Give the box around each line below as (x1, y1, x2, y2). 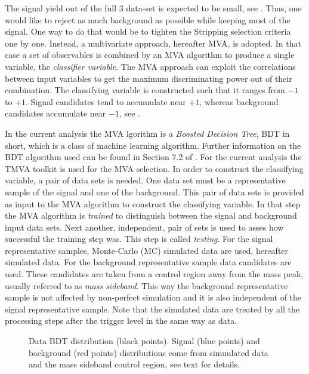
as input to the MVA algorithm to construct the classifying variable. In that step (5, 197, 301, 210)
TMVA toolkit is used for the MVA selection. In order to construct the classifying (5, 162, 304, 174)
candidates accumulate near (5, 107, 106, 119)
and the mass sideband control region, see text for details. (29, 358, 240, 370)
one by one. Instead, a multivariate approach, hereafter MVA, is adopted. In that (5, 36, 301, 49)
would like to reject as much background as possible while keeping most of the (5, 13, 291, 26)
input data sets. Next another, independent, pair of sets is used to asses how (5, 220, 284, 233)
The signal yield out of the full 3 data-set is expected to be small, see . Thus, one (5, 2, 302, 14)
